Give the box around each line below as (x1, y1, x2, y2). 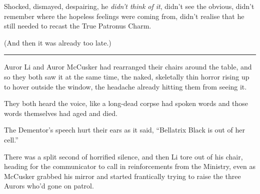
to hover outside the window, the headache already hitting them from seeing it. (4, 81, 247, 91)
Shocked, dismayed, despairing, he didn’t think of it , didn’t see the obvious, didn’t (4, 1, 254, 11)
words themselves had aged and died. (4, 107, 117, 118)
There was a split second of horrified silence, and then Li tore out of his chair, (4, 151, 243, 161)
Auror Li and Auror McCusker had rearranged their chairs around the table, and (4, 61, 252, 72)
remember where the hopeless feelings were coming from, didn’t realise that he (4, 10, 244, 21)
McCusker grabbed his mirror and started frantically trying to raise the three (4, 170, 241, 181)
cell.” (4, 134, 18, 144)
